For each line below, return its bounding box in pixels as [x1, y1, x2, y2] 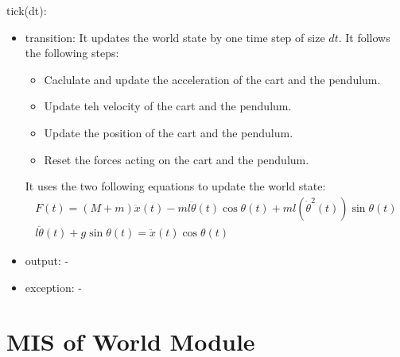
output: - [25, 252, 69, 269]
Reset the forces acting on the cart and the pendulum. [44, 151, 309, 167]
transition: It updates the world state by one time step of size [25, 29, 325, 45]
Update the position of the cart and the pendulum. [44, 124, 293, 140]
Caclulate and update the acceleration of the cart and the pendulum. [44, 71, 381, 87]
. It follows [338, 29, 390, 45]
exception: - [25, 278, 82, 295]
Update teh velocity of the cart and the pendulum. [44, 98, 292, 114]
